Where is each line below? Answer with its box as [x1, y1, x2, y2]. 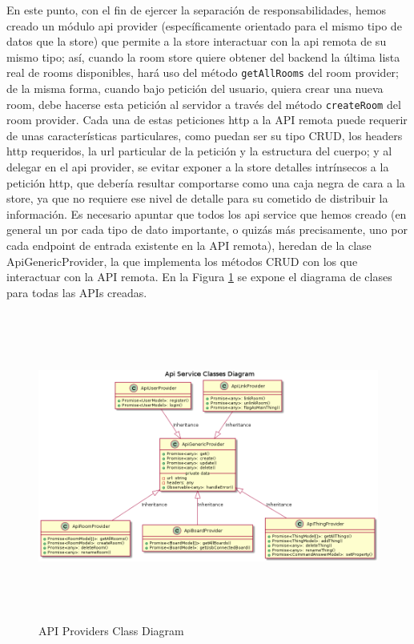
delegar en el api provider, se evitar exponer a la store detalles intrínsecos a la [6, 159, 389, 175]
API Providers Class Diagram [38, 622, 184, 638]
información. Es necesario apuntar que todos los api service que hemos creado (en [6, 205, 407, 222]
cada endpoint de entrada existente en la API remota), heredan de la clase [6, 237, 372, 254]
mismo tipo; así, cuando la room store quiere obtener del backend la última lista [6, 48, 400, 65]
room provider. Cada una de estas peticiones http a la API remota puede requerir [6, 111, 408, 128]
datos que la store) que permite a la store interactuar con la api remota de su [6, 33, 387, 50]
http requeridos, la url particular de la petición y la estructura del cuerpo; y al [6, 143, 392, 159]
